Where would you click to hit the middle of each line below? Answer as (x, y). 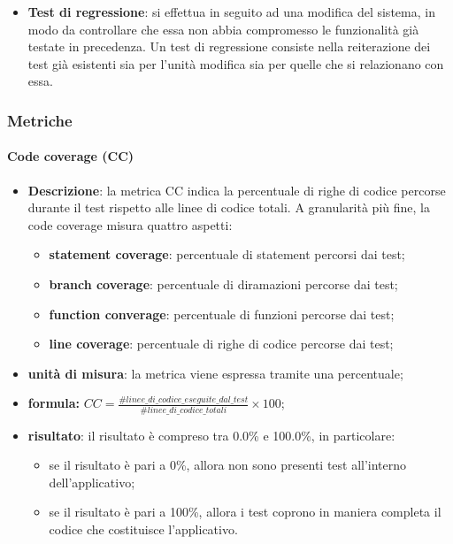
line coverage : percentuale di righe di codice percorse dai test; (221, 344)
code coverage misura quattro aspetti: (130, 224)
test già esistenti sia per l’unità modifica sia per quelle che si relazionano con (236, 63)
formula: (54, 403)
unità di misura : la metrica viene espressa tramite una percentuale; (215, 373)
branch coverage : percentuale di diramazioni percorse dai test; (223, 283)
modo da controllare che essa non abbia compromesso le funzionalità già (223, 29)
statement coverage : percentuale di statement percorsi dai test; (227, 254)
